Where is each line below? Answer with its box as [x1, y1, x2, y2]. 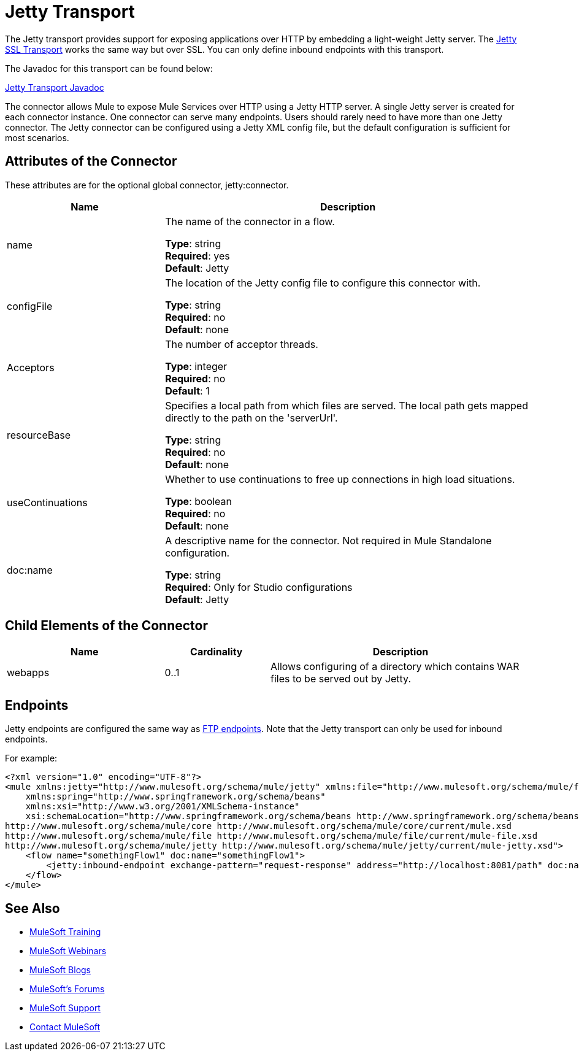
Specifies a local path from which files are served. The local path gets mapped [165, 399, 528, 412]
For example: [5, 753, 58, 764]
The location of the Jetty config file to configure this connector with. [165, 276, 481, 289]
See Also [5, 900, 60, 916]
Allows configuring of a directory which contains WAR [270, 660, 520, 673]
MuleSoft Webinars [29, 946, 107, 957]
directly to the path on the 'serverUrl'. [165, 411, 338, 424]
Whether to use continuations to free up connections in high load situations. [165, 472, 515, 485]
